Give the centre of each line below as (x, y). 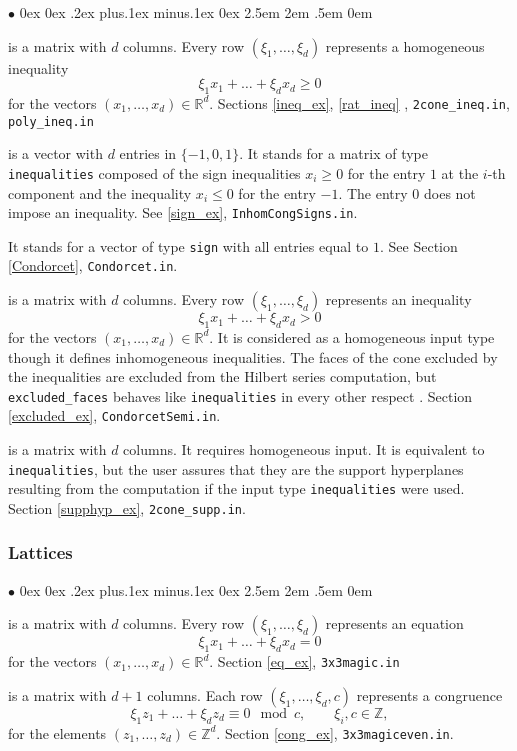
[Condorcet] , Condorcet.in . (93, 265)
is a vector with (55, 153)
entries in (148, 153)
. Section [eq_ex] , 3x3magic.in (304, 661)
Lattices (40, 552)
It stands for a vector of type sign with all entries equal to (188, 245)
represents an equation (394, 623)
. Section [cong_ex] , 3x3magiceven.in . (335, 732)
